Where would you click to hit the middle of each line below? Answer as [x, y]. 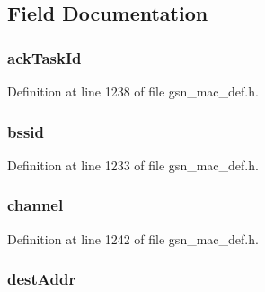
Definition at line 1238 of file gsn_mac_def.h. [133, 91]
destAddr [42, 279]
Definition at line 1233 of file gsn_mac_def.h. [133, 164]
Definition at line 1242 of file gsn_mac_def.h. [133, 238]
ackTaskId [44, 57]
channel [35, 205]
